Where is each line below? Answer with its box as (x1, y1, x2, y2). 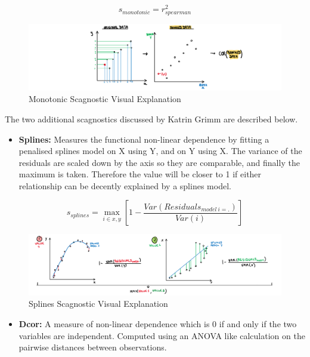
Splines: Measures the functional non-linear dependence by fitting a (18, 133, 269, 145)
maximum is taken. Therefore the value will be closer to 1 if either (18, 168, 262, 180)
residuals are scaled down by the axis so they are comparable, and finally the (18, 156, 300, 168)
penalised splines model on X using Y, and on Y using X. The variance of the (18, 144, 302, 157)
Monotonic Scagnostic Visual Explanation (29, 93, 181, 105)
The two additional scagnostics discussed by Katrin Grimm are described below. (5, 112, 298, 125)
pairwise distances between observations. (18, 341, 167, 353)
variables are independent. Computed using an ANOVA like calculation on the (18, 329, 305, 341)
